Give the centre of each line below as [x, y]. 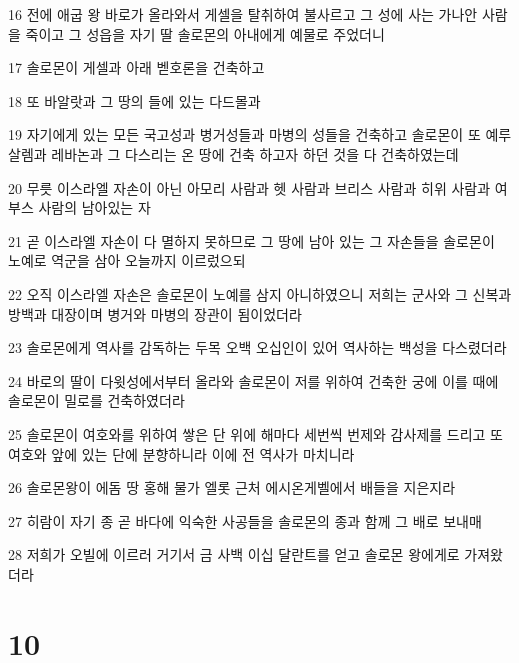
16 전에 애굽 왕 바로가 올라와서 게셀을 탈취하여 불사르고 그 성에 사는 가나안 [243, 14]
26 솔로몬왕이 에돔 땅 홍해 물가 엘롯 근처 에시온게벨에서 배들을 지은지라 [232, 487]
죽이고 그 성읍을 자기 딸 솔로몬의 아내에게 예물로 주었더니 [205, 33]
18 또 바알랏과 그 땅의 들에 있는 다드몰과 [134, 100]
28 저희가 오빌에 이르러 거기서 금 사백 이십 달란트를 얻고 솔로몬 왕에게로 [234, 554]
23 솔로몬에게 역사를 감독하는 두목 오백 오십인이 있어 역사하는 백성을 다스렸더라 [257, 347]
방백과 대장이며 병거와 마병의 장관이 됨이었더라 [155, 313]
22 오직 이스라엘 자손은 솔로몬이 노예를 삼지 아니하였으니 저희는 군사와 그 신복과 [260, 293]
